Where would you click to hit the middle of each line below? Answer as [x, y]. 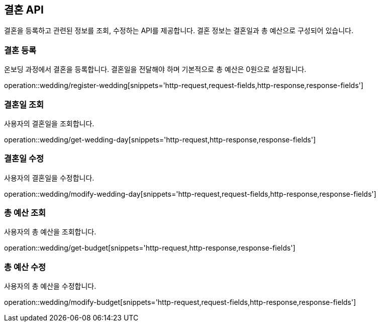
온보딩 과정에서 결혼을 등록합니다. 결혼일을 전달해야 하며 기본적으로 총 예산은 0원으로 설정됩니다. [155, 69]
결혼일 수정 [24, 159]
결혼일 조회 [24, 104]
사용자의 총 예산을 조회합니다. [50, 232]
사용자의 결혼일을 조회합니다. [49, 123]
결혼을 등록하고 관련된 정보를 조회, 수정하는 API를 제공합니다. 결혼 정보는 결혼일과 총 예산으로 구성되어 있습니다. [179, 31]
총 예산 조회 [25, 213]
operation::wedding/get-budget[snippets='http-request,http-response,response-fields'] [150, 248]
